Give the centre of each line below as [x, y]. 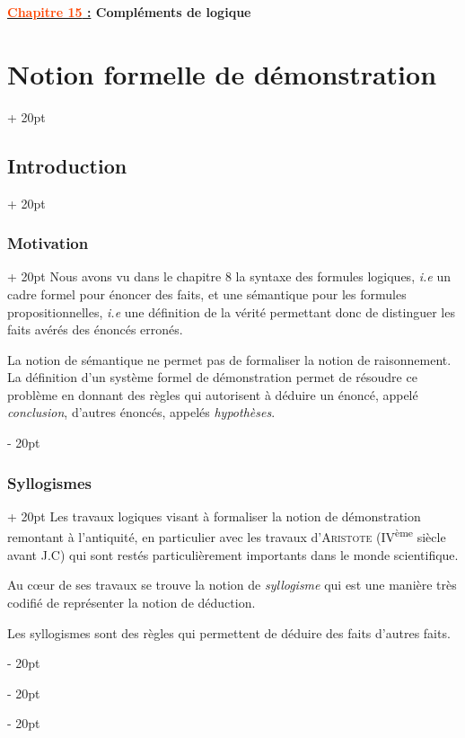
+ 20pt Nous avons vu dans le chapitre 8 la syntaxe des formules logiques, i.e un [229, 276]
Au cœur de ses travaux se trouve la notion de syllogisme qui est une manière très [232, 585]
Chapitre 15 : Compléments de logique [129, 12]
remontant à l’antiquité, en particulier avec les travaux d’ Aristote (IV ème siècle [227, 536]
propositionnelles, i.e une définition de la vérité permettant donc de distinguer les [231, 311]
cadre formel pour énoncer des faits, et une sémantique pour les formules [207, 293]
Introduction [67, 165]
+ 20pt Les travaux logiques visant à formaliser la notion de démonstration [214, 516]
